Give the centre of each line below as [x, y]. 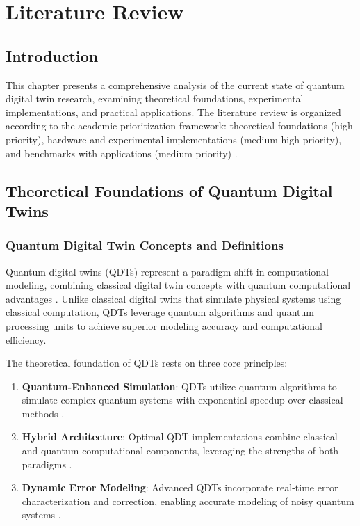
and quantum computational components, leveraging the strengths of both [180, 451]
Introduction [52, 55]
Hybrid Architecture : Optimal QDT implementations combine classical [180, 437]
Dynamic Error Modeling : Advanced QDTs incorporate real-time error [180, 487]
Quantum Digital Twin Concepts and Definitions [145, 245]
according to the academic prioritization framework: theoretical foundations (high [179, 126]
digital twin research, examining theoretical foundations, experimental [155, 98]
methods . [43, 413]
